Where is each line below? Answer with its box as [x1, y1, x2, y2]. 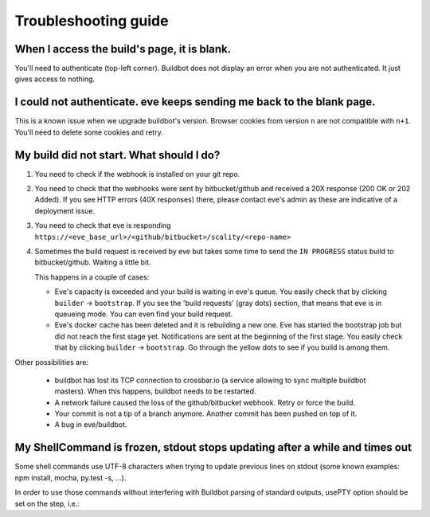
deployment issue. [34, 206, 96, 215]
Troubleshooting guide [14, 12, 169, 29]
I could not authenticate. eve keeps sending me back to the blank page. [14, 96, 376, 109]
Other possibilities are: [14, 357, 89, 366]
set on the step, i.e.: [14, 499, 80, 508]
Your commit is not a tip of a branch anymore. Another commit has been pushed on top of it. [54, 409, 358, 418]
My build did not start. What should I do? [14, 148, 221, 162]
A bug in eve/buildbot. [54, 420, 127, 429]
